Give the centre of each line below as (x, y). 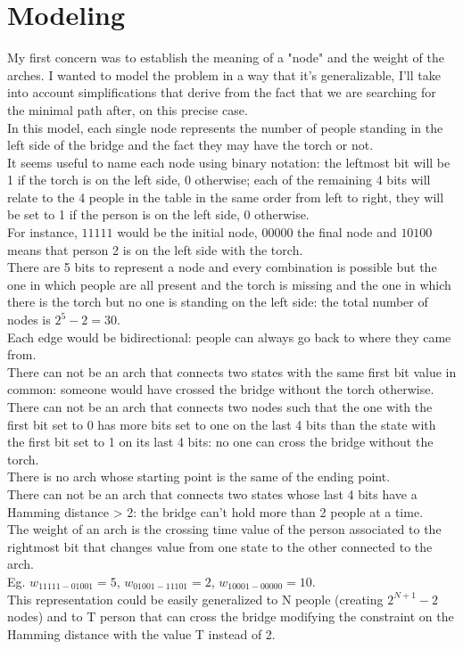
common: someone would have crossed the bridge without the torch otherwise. (221, 389)
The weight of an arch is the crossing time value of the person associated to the (224, 529)
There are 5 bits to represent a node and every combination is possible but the (222, 267)
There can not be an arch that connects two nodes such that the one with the (220, 407)
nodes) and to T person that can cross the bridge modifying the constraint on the (231, 616)
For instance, (42, 232)
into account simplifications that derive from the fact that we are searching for (222, 92)
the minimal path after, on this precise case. (128, 109)
